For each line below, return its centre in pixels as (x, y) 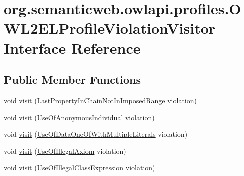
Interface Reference (72, 48)
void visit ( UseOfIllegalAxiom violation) (65, 150)
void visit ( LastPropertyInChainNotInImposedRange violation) (100, 100)
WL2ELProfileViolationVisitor (110, 28)
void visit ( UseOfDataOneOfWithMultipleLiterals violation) (96, 134)
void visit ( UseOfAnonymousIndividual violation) (79, 117)
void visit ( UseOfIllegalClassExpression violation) (80, 167)
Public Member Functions (72, 80)
